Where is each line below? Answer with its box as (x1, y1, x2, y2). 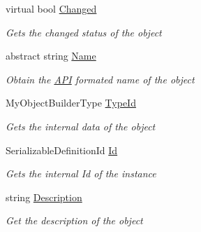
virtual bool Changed (6, 1, 97, 15)
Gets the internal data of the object (6, 118, 156, 133)
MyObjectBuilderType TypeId (6, 95, 136, 110)
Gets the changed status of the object (6, 25, 162, 39)
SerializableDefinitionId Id (6, 142, 118, 157)
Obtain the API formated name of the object (6, 71, 195, 86)
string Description (6, 189, 82, 204)
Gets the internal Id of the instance (6, 166, 156, 181)
